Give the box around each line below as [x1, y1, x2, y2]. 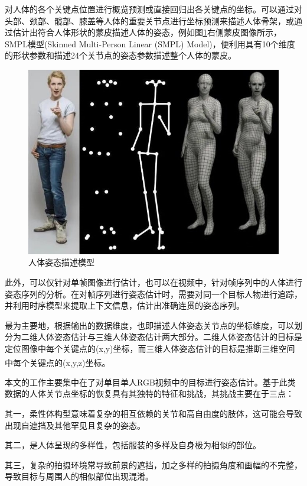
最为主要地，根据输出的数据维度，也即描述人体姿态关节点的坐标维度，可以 [5, 319, 294, 331]
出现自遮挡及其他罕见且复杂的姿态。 [5, 419, 145, 431]
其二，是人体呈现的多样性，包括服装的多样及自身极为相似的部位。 [5, 439, 261, 451]
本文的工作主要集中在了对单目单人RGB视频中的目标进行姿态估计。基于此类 [5, 375, 296, 388]
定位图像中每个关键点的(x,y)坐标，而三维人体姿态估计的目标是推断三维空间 [5, 342, 295, 355]
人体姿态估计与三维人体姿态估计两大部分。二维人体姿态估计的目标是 [37, 331, 302, 343]
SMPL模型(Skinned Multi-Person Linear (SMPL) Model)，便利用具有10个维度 [5, 37, 295, 50]
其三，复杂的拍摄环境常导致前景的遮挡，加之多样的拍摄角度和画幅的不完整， [5, 458, 302, 471]
